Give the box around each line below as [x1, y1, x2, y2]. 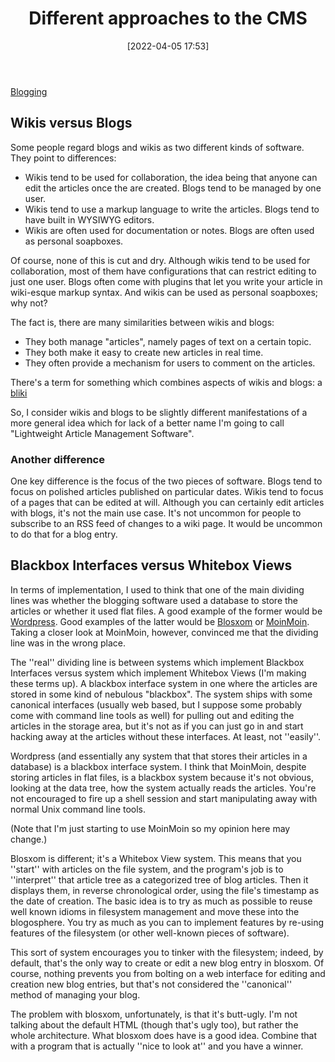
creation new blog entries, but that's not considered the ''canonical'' [10, 978, 293, 990]
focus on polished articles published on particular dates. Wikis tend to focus [10, 486, 324, 498]
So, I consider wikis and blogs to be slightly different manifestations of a [10, 406, 308, 418]
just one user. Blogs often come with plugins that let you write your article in [10, 275, 323, 287]
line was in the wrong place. [10, 637, 127, 649]
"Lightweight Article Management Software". [10, 427, 195, 439]
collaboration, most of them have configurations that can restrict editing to [10, 265, 317, 277]
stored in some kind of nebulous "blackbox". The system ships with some [10, 688, 313, 700]
